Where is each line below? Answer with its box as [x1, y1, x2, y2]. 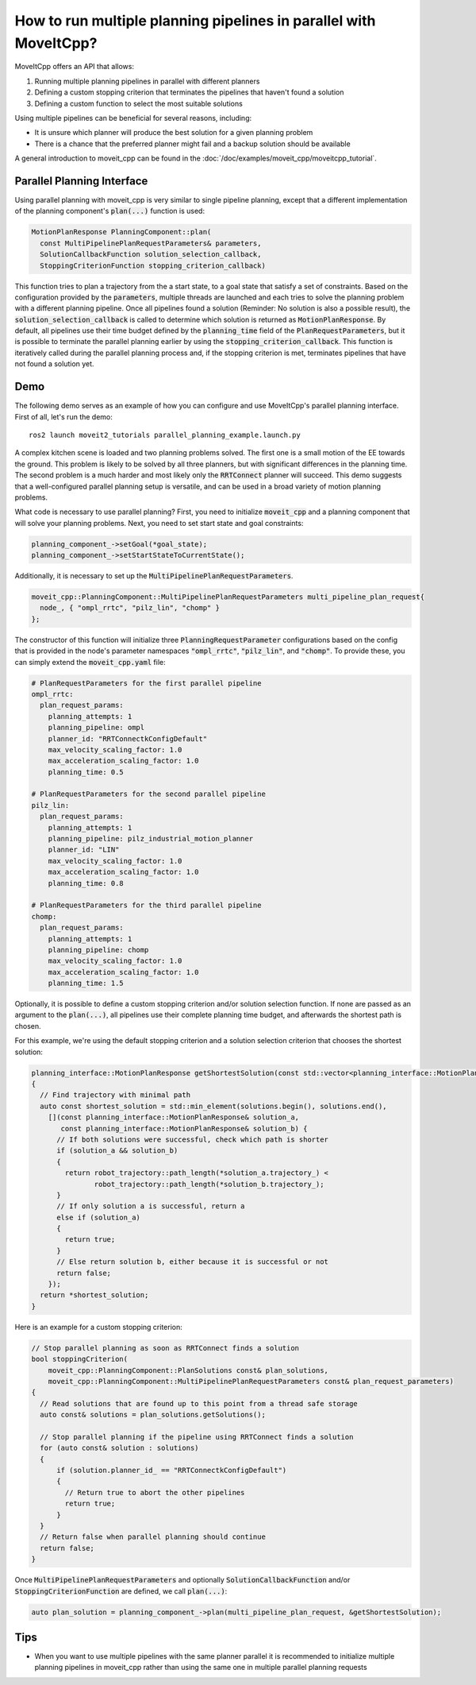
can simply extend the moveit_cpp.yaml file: [14, 657, 166, 667]
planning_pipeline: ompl [48, 723, 145, 732]
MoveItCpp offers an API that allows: [14, 62, 135, 71]
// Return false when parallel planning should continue [40, 1532, 266, 1541]
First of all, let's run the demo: [14, 412, 113, 421]
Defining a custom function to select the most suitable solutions [34, 99, 244, 108]
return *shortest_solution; [40, 1291, 149, 1300]
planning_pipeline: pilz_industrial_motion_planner [48, 834, 254, 844]
